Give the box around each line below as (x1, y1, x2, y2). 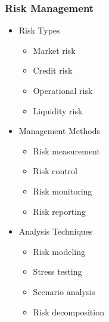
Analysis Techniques (18, 225, 93, 238)
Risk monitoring (33, 184, 92, 197)
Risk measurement (33, 144, 100, 157)
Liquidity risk (33, 104, 83, 117)
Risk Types (18, 24, 60, 37)
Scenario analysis (33, 285, 95, 297)
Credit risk (33, 64, 73, 77)
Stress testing (33, 265, 82, 278)
